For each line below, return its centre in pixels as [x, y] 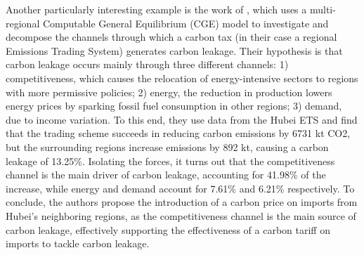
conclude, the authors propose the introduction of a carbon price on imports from [182, 202]
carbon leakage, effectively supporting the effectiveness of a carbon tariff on [168, 229]
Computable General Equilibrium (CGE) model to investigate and [186, 23]
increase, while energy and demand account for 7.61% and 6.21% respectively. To [180, 188]
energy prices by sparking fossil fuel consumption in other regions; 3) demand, [174, 106]
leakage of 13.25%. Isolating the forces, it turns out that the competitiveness [170, 161]
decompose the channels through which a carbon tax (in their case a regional [171, 37]
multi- [323, 9]
